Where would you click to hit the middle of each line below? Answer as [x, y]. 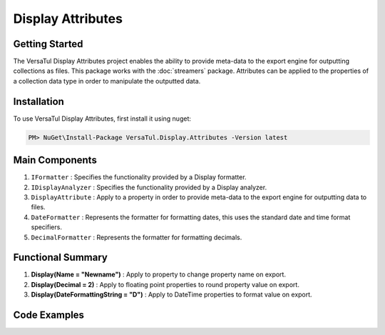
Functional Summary [61, 257]
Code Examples [49, 315]
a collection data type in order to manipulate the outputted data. [107, 81]
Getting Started [48, 44]
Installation [38, 101]
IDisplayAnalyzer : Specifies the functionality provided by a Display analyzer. [149, 187]
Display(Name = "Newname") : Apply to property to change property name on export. [159, 274]
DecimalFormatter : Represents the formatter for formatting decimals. [137, 237]
